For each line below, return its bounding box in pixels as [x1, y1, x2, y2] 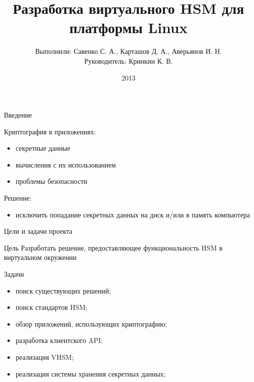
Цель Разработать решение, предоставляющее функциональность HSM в [4, 242, 223, 253]
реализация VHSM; [15, 352, 74, 362]
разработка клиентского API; [15, 335, 103, 345]
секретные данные [15, 143, 71, 153]
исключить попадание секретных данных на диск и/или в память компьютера [15, 209, 250, 219]
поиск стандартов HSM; [15, 302, 88, 312]
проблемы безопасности [15, 176, 87, 186]
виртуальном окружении [4, 252, 77, 262]
